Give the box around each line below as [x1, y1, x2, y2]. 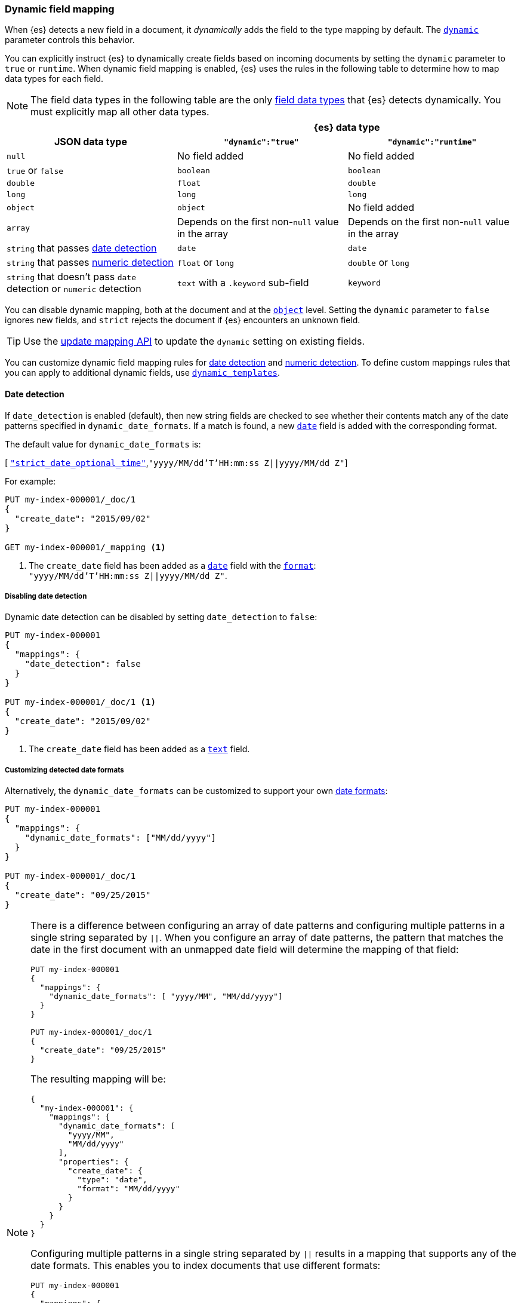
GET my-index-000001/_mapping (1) [5, 542, 166, 552]
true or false [7, 164, 64, 177]
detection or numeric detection [7, 283, 141, 295]
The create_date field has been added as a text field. [29, 744, 250, 755]
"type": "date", [77, 1175, 147, 1185]
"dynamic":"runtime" [387, 137, 477, 146]
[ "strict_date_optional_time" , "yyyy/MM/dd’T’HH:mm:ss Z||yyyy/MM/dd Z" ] [5, 457, 348, 468]
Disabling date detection [5, 591, 87, 600]
